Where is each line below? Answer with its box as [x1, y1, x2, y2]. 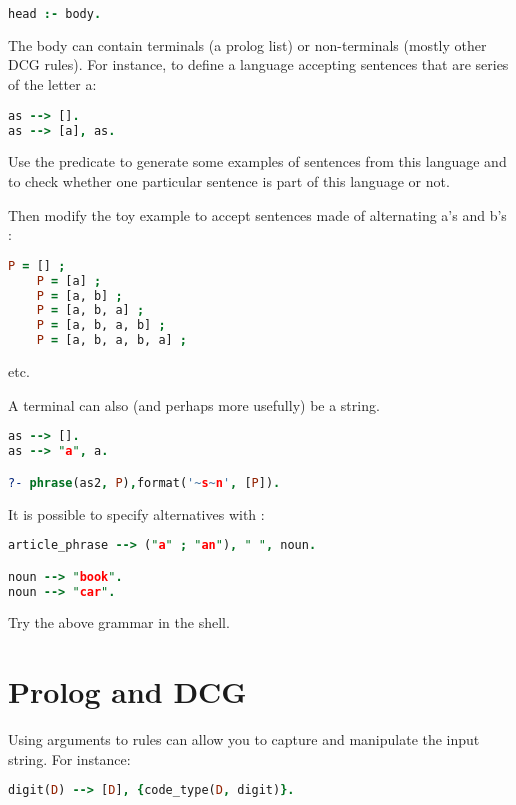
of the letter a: [8, 74, 97, 95]
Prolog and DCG [8, 671, 247, 712]
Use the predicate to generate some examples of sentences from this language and [8, 151, 507, 172]
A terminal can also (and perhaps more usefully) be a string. [8, 394, 380, 415]
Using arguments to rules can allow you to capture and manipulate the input [8, 729, 480, 750]
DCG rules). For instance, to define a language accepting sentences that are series [8, 54, 509, 75]
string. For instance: [8, 748, 131, 769]
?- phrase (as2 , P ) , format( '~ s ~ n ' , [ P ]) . [8, 475, 281, 490]
